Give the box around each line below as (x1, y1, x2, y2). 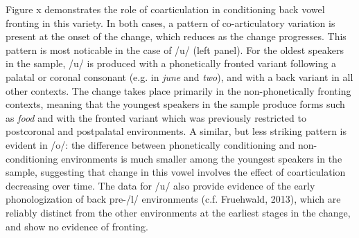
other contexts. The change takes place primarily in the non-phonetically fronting (6, 83, 351, 98)
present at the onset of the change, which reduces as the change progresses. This (6, 29, 347, 44)
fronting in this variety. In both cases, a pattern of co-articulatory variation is (6, 15, 335, 30)
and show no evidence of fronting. (6, 219, 148, 233)
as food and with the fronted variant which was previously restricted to (6, 110, 306, 125)
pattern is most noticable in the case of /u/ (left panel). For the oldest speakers (6, 42, 344, 57)
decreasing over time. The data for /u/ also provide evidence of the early (6, 178, 315, 192)
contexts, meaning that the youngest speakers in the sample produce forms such (6, 97, 345, 111)
